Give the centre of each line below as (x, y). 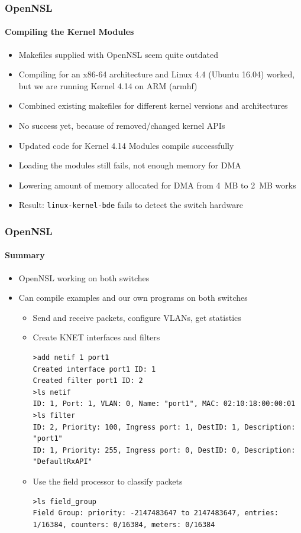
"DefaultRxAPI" (62, 462)
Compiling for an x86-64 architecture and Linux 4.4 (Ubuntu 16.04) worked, (157, 74)
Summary (25, 255)
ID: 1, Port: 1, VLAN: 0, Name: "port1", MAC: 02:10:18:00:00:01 (164, 404)
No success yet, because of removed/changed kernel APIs (122, 126)
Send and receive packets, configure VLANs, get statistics (137, 317)
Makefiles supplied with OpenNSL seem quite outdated (119, 54)
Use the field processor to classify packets (108, 481)
